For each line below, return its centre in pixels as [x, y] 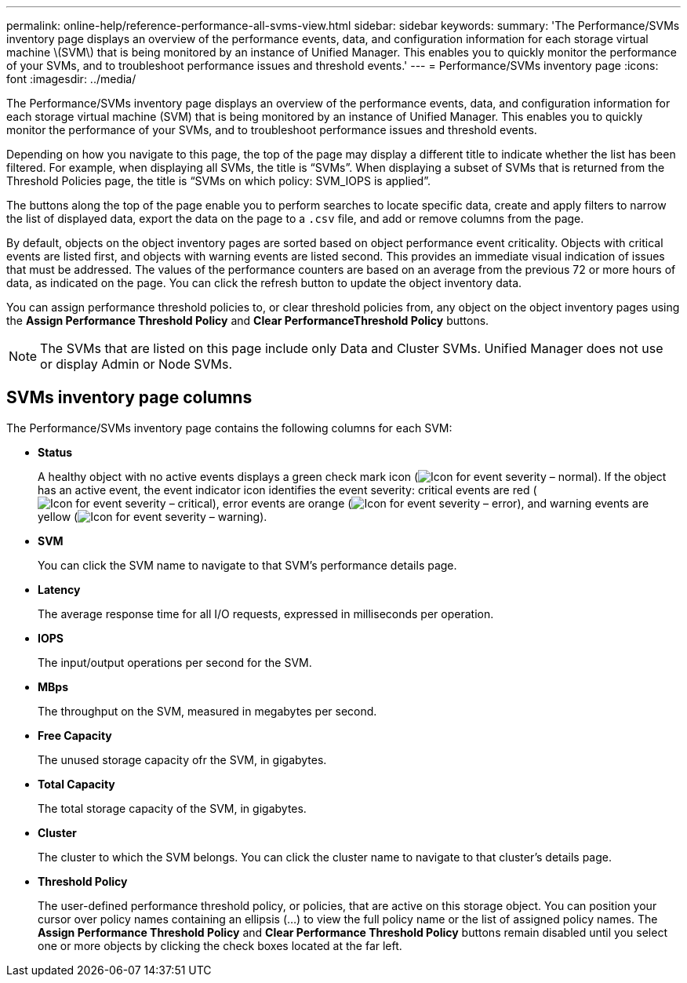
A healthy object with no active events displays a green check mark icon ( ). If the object [352, 476]
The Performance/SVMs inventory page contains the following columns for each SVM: [229, 428]
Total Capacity [76, 784]
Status [55, 452]
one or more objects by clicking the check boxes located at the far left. [220, 945]
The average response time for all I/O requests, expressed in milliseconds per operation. [266, 613]
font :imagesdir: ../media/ [71, 79]
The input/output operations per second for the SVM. [175, 662]
